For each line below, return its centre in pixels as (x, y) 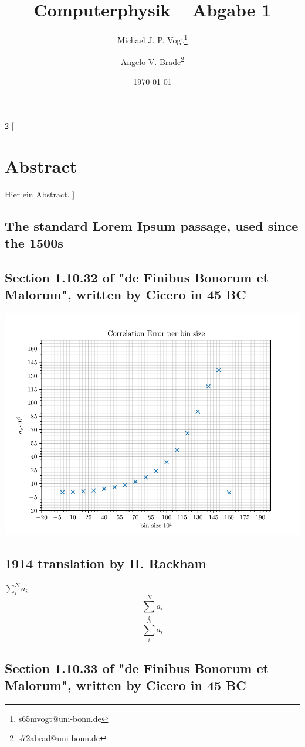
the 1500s (34, 243)
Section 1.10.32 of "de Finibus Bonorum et (137, 277)
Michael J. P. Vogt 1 (152, 39)
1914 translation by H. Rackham (106, 563)
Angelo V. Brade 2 (152, 61)
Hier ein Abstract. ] (40, 194)
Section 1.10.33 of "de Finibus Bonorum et (137, 668)
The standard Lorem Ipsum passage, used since (152, 225)
